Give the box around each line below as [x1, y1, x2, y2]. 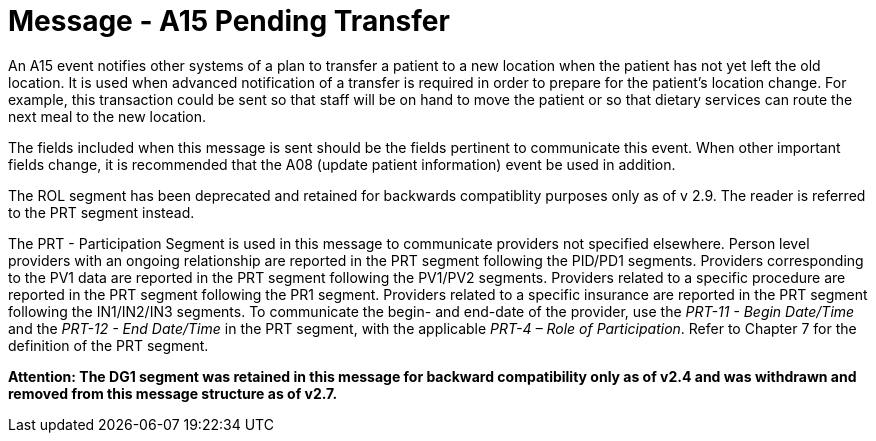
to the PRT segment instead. [8, 203, 195, 221]
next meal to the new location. [8, 107, 207, 125]
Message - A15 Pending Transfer [8, 4, 450, 38]
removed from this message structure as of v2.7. [8, 384, 338, 402]
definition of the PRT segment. [8, 336, 209, 354]
